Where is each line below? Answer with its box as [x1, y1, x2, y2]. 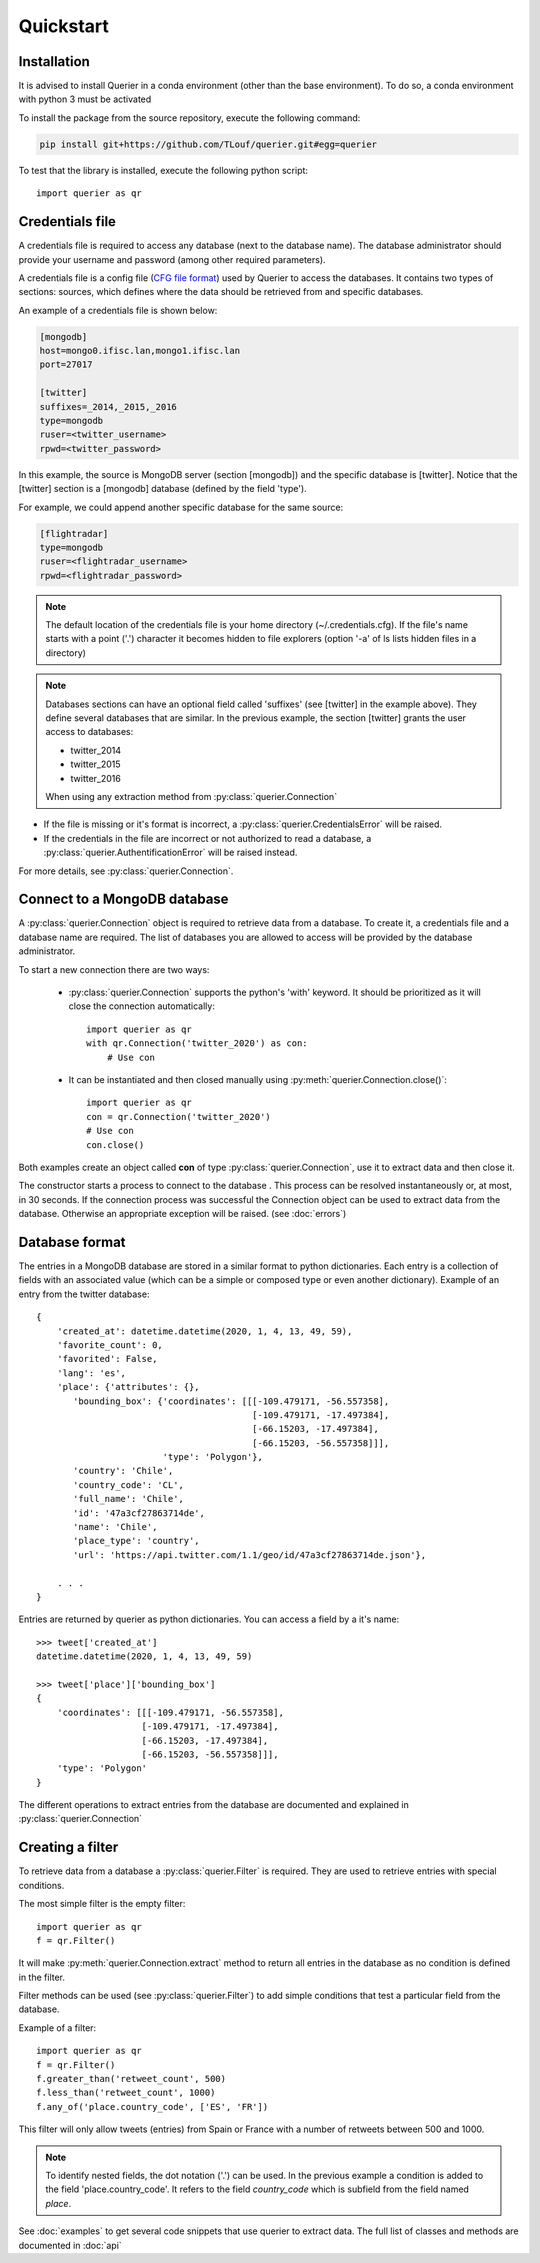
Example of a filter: [18, 2021, 97, 2034]
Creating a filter [18, 1839, 119, 1856]
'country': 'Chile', [73, 1465, 174, 1477]
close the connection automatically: [68, 1000, 215, 1012]
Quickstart [18, 15, 110, 37]
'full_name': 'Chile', [73, 1493, 185, 1505]
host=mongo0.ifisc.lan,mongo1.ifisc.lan [39, 345, 240, 357]
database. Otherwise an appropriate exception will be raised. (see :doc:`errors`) [18, 1208, 347, 1220]
